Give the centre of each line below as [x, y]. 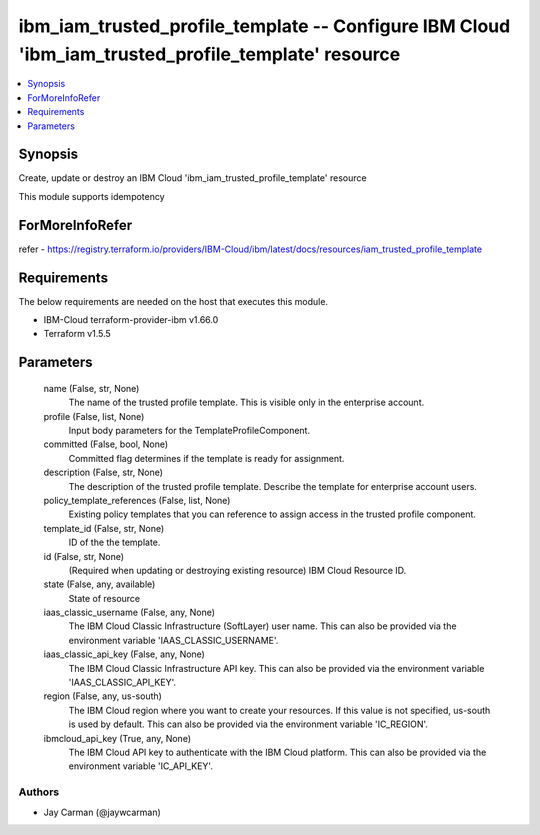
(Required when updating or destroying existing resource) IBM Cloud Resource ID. [237, 570]
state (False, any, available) [99, 584]
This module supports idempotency [91, 196]
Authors [39, 792]
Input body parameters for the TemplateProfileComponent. [189, 430]
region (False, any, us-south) [102, 696]
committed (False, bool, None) [106, 444]
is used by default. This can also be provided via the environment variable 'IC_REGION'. [248, 724]
